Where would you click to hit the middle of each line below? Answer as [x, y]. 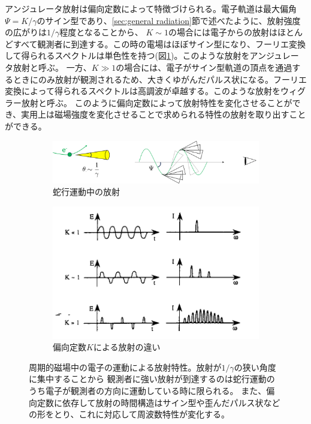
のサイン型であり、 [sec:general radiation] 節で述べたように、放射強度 [169, 20]
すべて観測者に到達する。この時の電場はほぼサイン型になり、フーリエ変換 [159, 43]
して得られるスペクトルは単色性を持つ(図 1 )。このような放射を [127, 55]
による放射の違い [127, 347]
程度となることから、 [101, 32]
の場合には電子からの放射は [223, 32]
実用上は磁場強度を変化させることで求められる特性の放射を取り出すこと [164, 114]
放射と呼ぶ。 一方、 [52, 67]
